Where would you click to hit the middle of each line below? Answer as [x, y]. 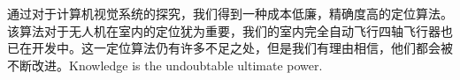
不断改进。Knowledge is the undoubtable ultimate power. [165, 65]
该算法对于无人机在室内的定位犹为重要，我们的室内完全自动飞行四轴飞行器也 [230, 30]
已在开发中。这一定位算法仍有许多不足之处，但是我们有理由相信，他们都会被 [230, 48]
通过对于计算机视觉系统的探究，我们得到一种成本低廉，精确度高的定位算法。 [230, 13]
